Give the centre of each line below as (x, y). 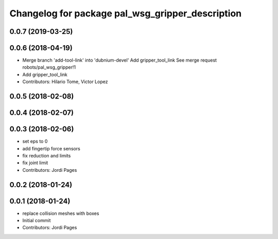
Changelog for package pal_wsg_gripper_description (126, 13)
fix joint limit (35, 163)
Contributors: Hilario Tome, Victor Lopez (65, 82)
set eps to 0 (35, 142)
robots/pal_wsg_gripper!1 (49, 67)
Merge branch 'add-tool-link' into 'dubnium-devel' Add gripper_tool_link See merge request (120, 60)
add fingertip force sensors (51, 148)
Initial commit (37, 221)
